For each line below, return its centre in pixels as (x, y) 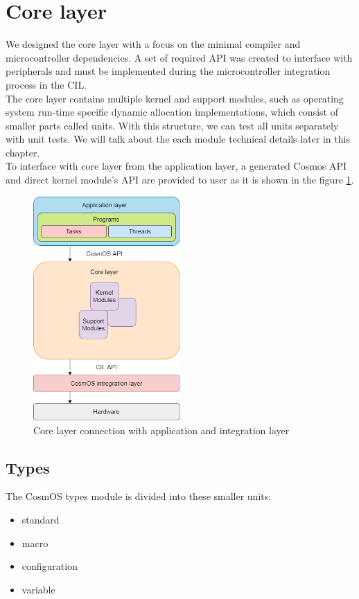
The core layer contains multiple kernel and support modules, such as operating (175, 98)
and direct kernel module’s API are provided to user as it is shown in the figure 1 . (180, 180)
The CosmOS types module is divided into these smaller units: (139, 496)
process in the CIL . (46, 84)
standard (41, 519)
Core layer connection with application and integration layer (161, 430)
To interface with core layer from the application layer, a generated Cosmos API (176, 166)
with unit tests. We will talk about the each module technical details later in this (178, 139)
